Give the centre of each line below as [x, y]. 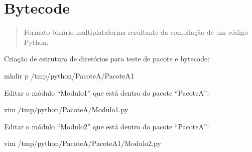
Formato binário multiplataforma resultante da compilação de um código [136, 32]
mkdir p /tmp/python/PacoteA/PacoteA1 [69, 75]
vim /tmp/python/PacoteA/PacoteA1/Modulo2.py [83, 143]
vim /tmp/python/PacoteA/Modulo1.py [66, 109]
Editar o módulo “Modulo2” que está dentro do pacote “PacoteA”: [107, 126]
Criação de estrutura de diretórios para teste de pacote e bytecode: [107, 59]
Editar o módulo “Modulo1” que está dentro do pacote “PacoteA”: [107, 92]
